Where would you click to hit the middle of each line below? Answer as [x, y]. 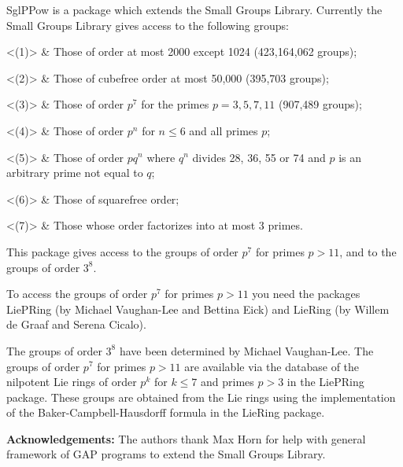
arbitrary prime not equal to [75, 173]
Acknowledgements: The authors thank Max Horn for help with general [186, 438]
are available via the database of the [272, 366]
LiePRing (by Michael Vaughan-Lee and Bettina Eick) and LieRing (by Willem [198, 309]
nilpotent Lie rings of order [72, 382]
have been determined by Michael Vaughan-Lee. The [246, 350]
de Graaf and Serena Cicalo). [76, 324]
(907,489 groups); [320, 104]
